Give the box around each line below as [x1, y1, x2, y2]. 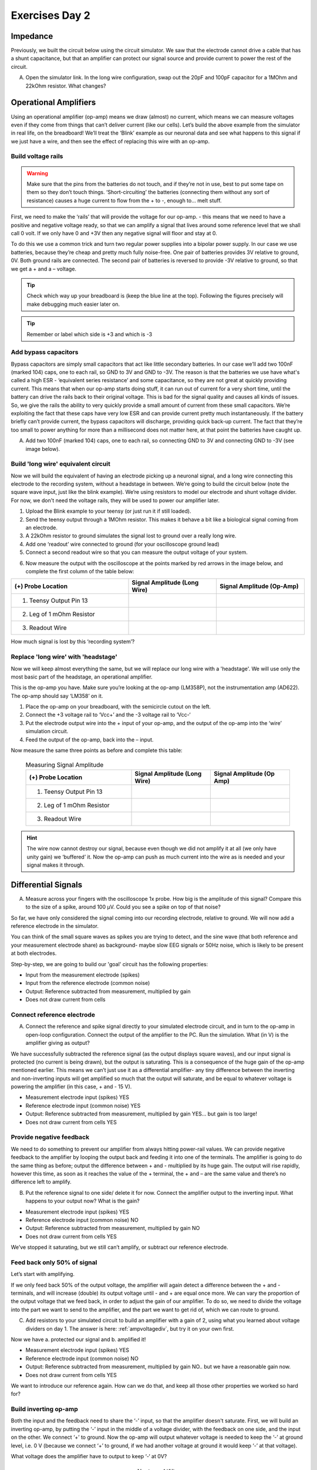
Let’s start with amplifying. [11, 1271, 75, 1278]
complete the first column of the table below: [25, 568, 134, 574]
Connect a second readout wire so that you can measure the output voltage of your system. [25, 549, 248, 556]
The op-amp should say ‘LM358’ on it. [11, 692, 103, 699]
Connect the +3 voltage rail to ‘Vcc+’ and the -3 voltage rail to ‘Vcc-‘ [25, 711, 191, 719]
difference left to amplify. [11, 1178, 72, 1185]
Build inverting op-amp [11, 1405, 79, 1414]
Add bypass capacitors [11, 348, 79, 356]
